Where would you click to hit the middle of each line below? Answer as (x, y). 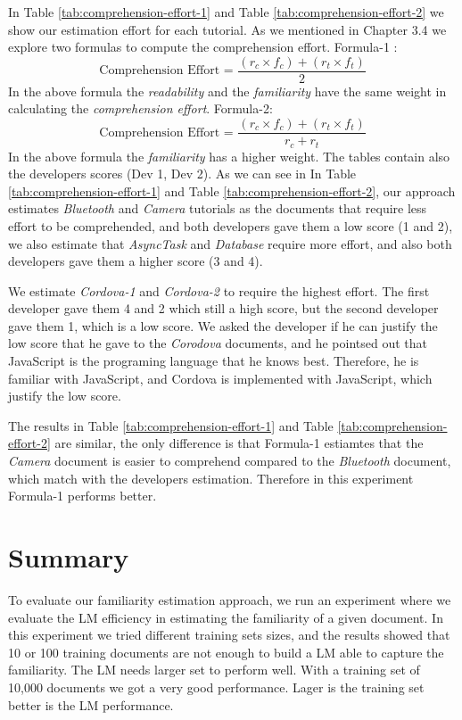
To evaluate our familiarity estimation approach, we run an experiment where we (230, 599)
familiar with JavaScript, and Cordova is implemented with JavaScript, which (220, 378)
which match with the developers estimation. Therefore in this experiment (211, 478)
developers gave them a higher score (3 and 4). (136, 261)
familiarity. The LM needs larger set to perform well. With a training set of (214, 670)
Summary (69, 557)
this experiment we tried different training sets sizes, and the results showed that (229, 635)
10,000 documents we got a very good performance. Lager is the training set (216, 687)
